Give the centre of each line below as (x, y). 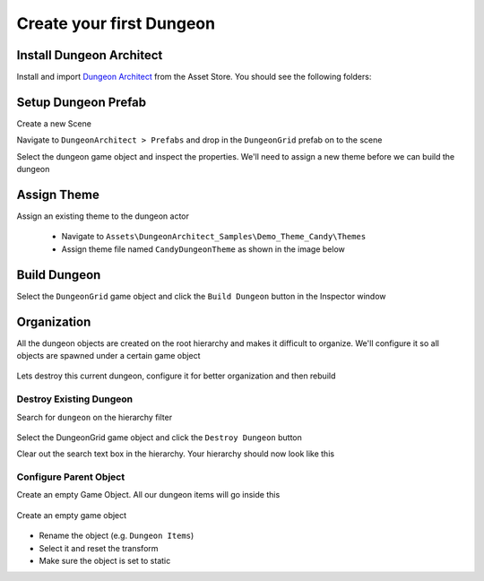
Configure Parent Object (71, 477)
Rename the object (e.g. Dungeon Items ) (117, 536)
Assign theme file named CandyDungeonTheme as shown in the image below (203, 249)
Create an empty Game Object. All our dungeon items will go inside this (148, 495)
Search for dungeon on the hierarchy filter (95, 417)
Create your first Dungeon (116, 23)
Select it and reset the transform (99, 548)
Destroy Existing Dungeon (75, 399)
